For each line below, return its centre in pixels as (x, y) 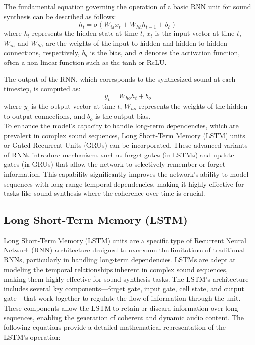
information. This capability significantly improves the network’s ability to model (126, 173)
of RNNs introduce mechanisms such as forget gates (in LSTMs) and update (119, 154)
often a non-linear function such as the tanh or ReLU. (85, 62)
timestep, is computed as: (42, 88)
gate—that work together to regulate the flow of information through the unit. (122, 298)
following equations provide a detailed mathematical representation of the (115, 327)
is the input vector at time (195, 33)
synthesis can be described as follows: (60, 16)
